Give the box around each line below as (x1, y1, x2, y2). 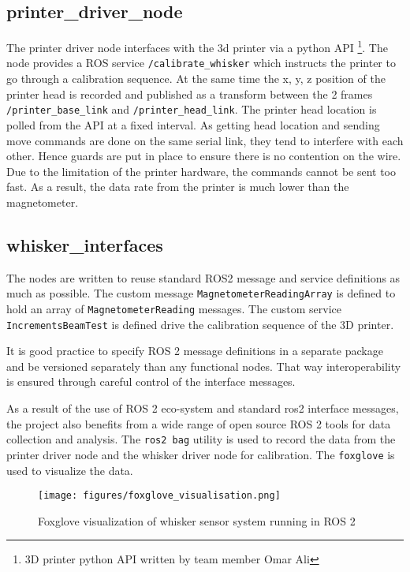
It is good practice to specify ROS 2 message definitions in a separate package (6, 342, 383, 359)
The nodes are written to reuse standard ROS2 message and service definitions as (6, 269, 401, 286)
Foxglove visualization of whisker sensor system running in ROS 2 (38, 512, 356, 529)
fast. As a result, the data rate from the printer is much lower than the (6, 178, 349, 195)
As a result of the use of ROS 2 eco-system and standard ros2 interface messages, (6, 400, 399, 417)
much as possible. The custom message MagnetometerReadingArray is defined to (6, 285, 396, 301)
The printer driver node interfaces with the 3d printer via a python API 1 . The (6, 37, 388, 55)
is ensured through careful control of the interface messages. (6, 373, 296, 390)
